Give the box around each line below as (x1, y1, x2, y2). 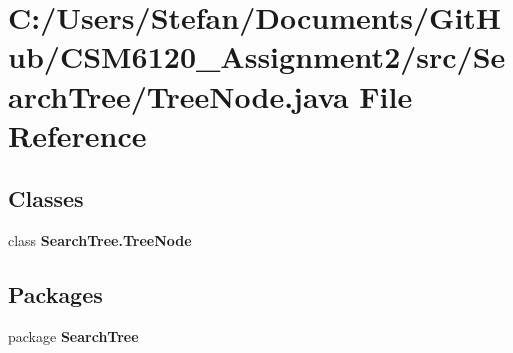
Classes (8, 183, 84, 214)
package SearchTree (8, 325, 139, 346)
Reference (8, 114, 147, 155)
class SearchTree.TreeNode (8, 230, 192, 251)
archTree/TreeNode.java (8, 75, 349, 116)
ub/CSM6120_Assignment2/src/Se (8, 36, 506, 77)
